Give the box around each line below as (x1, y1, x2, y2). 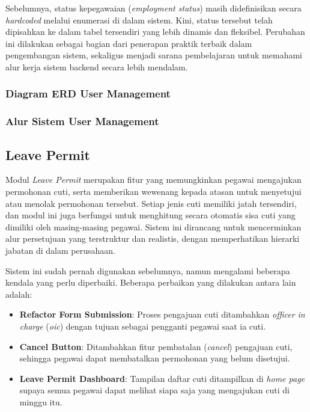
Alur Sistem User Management (5, 114, 159, 129)
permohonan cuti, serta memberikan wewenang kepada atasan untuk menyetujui (5, 185, 302, 198)
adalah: (5, 287, 32, 300)
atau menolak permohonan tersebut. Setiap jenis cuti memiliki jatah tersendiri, (5, 197, 297, 209)
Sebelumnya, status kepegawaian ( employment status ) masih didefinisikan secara (5, 2, 302, 14)
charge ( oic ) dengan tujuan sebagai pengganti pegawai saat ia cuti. (19, 319, 266, 332)
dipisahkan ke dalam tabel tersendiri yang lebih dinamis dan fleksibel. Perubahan (5, 25, 305, 38)
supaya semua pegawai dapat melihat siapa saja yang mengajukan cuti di (19, 384, 290, 396)
